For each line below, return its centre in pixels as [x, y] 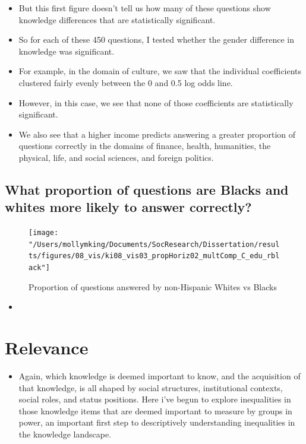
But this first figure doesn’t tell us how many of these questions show [145, 8]
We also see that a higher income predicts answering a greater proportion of [157, 134]
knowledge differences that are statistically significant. [117, 19]
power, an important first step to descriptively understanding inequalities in [157, 422]
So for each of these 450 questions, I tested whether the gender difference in [156, 39]
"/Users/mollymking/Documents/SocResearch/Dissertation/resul [154, 244]
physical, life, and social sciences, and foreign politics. [116, 157]
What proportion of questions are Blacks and [147, 189]
